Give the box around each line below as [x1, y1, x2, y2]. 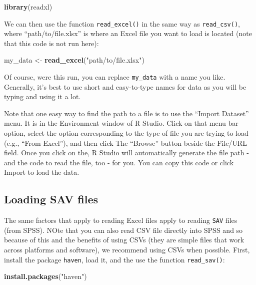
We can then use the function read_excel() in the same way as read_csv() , [4, 18, 240, 29]
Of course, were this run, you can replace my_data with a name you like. [4, 72, 225, 82]
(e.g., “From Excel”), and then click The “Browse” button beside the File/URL [4, 137, 247, 148]
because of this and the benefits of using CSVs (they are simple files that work [4, 234, 244, 245]
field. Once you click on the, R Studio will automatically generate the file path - [4, 147, 249, 158]
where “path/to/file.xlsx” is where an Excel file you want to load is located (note [4, 28, 252, 39]
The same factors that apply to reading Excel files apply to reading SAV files [4, 215, 237, 225]
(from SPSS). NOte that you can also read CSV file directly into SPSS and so [4, 224, 243, 235]
